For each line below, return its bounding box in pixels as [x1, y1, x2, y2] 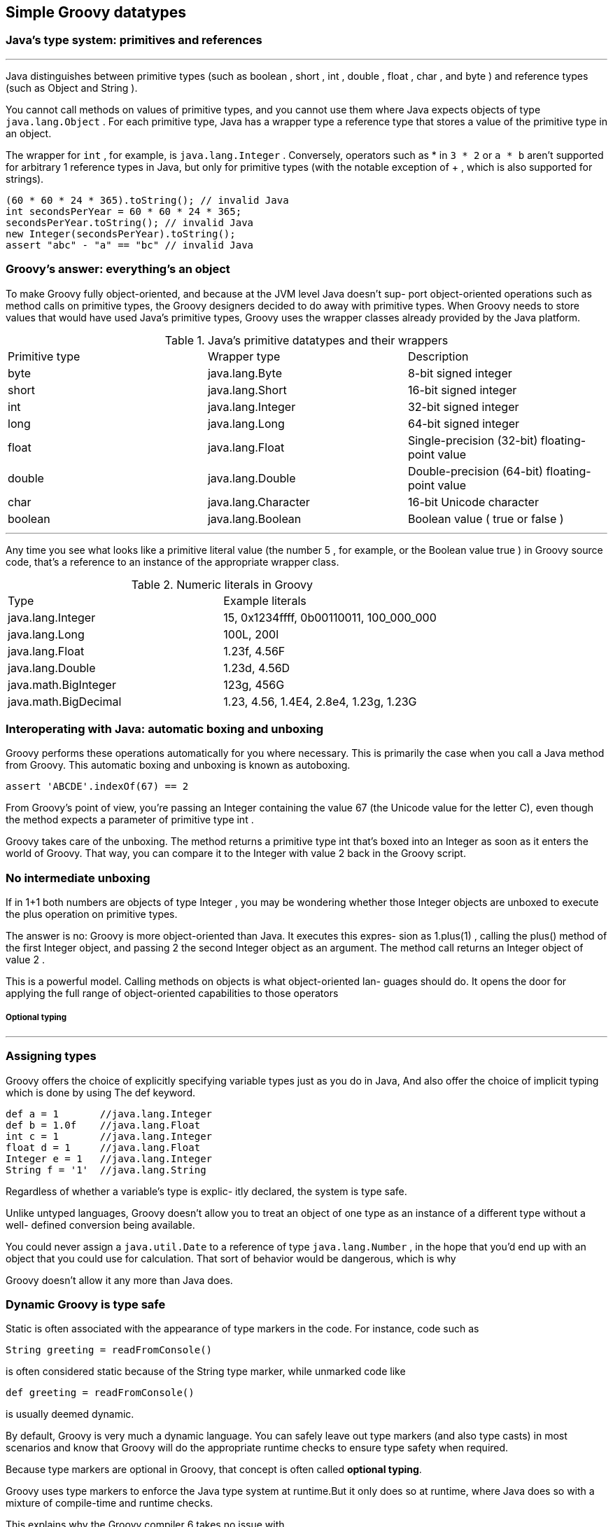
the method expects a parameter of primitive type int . [6, 814, 254, 826]
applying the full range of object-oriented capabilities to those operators [6, 987, 339, 1000]
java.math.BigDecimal [8, 694, 122, 709]
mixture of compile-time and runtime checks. [6, 1497, 213, 1509]
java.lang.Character [207, 494, 310, 509]
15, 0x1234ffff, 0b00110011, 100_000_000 [223, 610, 437, 625]
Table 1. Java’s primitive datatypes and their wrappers [164, 333, 449, 347]
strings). [6, 172, 44, 185]
